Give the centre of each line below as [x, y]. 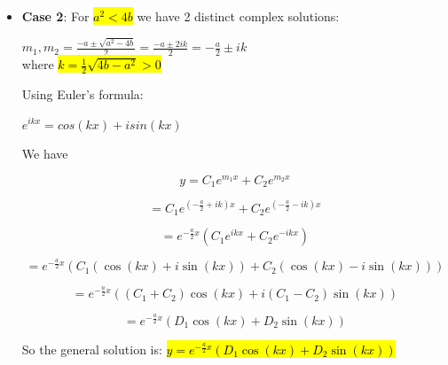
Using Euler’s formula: [83, 93]
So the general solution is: [92, 349]
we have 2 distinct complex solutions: [238, 16]
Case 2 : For [55, 16]
